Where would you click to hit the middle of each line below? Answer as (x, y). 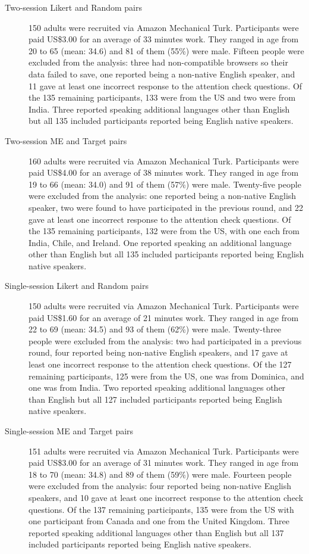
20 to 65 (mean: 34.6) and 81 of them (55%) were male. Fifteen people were (166, 50)
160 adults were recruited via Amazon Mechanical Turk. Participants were (164, 161)
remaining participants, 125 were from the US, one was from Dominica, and (166, 376)
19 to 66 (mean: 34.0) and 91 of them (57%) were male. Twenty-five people (165, 184)
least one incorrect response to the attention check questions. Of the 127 (160, 364)
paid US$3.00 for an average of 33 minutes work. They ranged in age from (164, 39)
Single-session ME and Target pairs (69, 431)
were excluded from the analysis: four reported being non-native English (160, 486)
